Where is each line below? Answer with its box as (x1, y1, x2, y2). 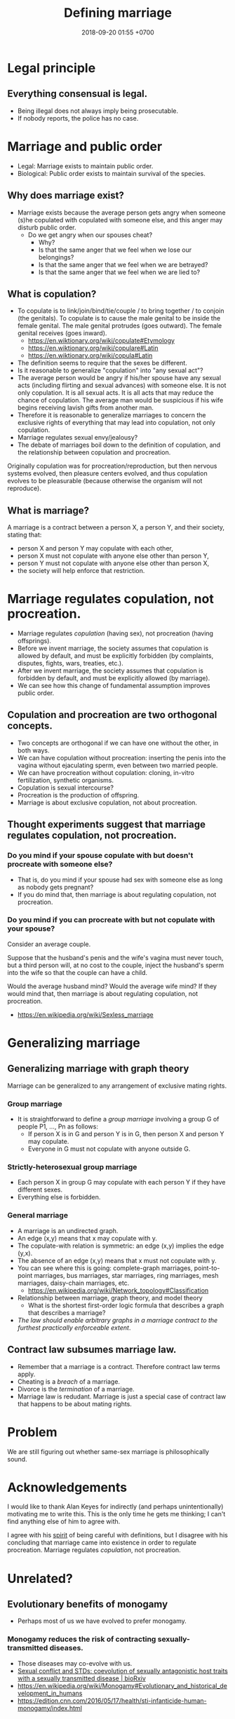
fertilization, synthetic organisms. (17, 776, 114, 784)
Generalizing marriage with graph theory (7, 1063, 189, 1074)
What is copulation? (7, 288, 97, 299)
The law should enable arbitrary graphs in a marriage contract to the (17, 1316, 218, 1324)
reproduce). (7, 484, 42, 492)
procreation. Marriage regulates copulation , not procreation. (7, 1546, 181, 1554)
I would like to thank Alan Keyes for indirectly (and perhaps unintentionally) (7, 1502, 224, 1511)
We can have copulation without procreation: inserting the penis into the (17, 753, 227, 762)
